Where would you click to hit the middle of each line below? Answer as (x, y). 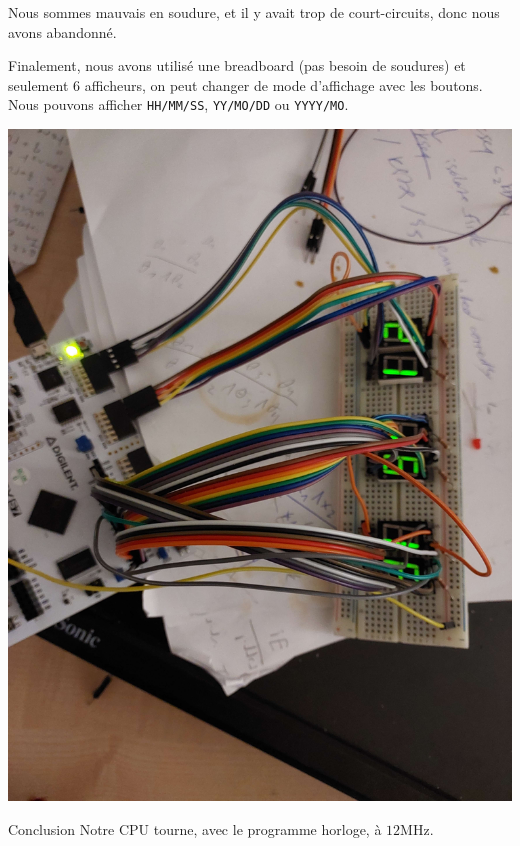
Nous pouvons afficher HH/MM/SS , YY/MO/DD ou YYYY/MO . (178, 104)
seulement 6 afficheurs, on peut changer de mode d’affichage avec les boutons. (245, 84)
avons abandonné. (62, 31)
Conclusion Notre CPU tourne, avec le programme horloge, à (195, 828)
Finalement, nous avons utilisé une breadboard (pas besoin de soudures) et (237, 65)
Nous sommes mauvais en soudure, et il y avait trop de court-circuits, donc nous (254, 12)
